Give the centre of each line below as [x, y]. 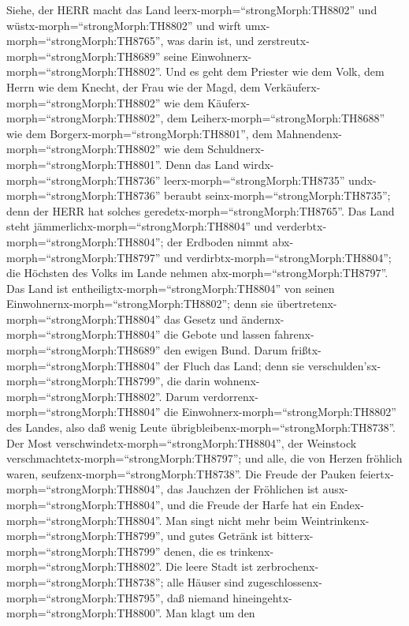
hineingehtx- [262, 597]
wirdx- [258, 164]
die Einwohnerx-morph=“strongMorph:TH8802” [280, 412]
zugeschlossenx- [285, 581]
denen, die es [195, 551]
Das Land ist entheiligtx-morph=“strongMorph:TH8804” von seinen [171, 288]
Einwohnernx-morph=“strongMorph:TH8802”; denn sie [140, 304]
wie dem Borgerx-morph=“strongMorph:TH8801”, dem [140, 133]
